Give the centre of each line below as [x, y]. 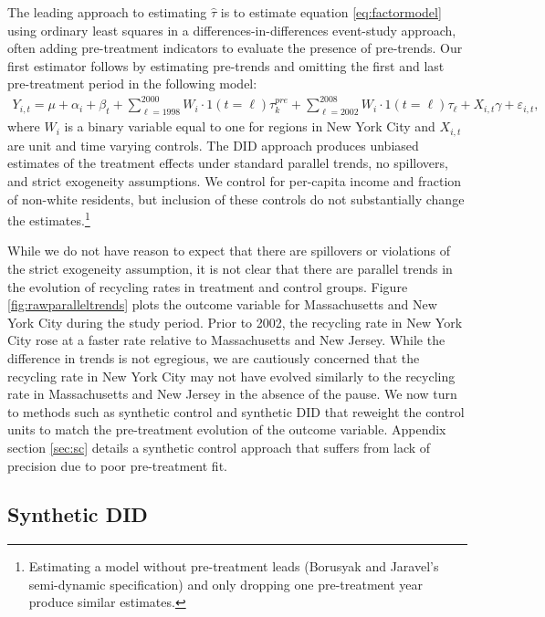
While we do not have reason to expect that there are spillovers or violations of [229, 251]
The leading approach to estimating [107, 12]
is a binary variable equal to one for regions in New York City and [250, 126]
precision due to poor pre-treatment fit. [117, 465]
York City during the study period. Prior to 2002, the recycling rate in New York [235, 322]
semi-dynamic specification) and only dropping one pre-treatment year [226, 584]
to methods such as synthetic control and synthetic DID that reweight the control [236, 411]
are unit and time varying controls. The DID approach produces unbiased [213, 145]
